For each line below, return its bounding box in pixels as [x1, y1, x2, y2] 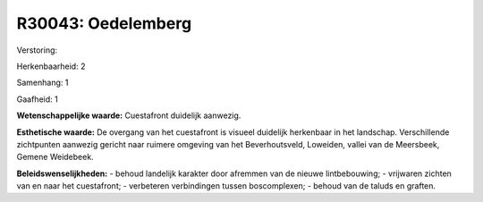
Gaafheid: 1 [16, 94, 58, 105]
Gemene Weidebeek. [16, 152, 94, 163]
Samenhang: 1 [16, 77, 69, 88]
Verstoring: [16, 45, 58, 55]
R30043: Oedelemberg [16, 13, 192, 33]
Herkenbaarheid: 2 [16, 61, 86, 72]
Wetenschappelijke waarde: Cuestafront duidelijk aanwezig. [16, 110, 241, 121]
